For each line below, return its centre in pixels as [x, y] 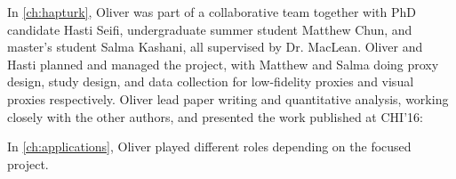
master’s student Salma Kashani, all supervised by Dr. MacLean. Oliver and [215, 47]
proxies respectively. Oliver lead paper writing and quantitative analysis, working [228, 98]
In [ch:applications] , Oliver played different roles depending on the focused [209, 146]
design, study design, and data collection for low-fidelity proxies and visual [211, 81]
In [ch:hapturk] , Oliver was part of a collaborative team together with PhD [212, 12]
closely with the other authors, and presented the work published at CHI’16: [215, 116]
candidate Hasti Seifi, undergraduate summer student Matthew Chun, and [210, 29]
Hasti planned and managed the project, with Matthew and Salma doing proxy [223, 64]
